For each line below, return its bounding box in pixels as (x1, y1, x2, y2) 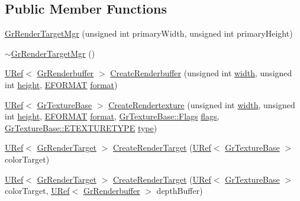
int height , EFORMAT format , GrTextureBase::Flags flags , (5, 110, 220, 122)
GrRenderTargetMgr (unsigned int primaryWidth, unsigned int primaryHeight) (5, 27, 293, 40)
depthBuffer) (156, 184, 203, 197)
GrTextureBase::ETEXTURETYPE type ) (5, 121, 157, 134)
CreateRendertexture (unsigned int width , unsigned (108, 98, 295, 111)
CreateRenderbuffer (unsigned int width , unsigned (110, 67, 292, 79)
